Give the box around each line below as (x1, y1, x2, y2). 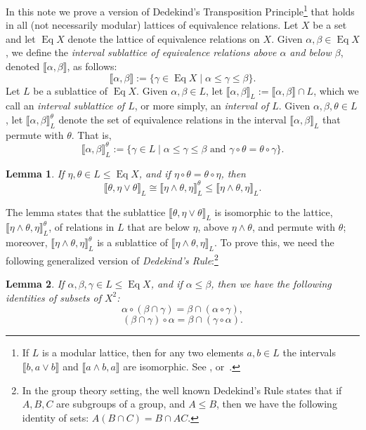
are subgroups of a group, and (56, 396, 185, 411)
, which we (313, 83, 359, 98)
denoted (6, 59, 40, 74)
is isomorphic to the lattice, (214, 204, 333, 219)
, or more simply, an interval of (134, 98, 269, 113)
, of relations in (48, 220, 115, 234)
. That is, (71, 127, 112, 142)
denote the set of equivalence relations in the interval (58, 112, 287, 127)
